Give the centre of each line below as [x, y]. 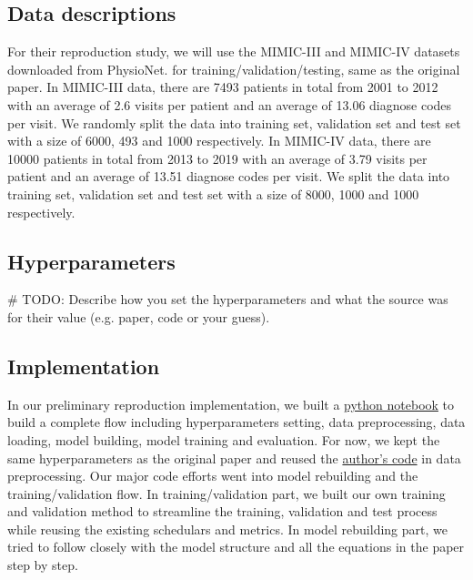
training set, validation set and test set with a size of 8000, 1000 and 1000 [213, 193]
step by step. [43, 565]
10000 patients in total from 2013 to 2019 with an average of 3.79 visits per [217, 158]
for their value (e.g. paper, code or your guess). [139, 316]
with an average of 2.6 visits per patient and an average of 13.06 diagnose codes [230, 104]
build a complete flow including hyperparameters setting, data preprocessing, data [236, 422]
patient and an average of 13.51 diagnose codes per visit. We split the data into [229, 176]
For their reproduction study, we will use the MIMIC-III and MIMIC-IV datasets [234, 51]
